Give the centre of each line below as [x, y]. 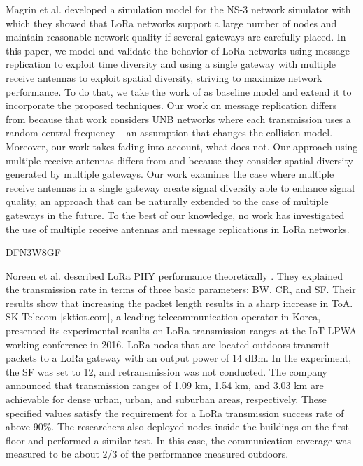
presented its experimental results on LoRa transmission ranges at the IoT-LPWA [181, 331]
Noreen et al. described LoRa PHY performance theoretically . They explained [174, 275]
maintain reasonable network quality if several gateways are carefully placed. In [176, 37]
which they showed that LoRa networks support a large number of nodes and [171, 23]
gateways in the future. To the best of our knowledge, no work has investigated [175, 214]
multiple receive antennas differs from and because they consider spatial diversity [179, 160]
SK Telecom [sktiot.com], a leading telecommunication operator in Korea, [163, 317]
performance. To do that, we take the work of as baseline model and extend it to [179, 91]
